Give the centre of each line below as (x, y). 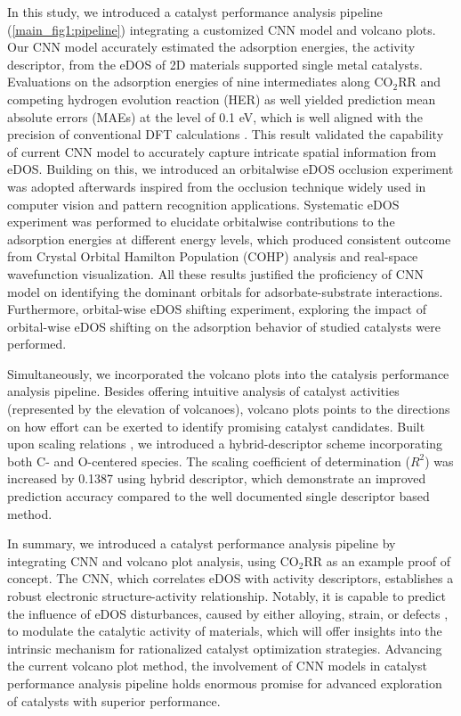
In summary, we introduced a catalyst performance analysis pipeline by (202, 543)
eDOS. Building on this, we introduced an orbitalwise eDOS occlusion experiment (230, 169)
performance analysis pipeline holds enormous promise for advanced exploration (225, 683)
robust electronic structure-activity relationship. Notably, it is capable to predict (226, 596)
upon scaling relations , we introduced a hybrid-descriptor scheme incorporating (225, 444)
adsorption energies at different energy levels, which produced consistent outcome (229, 239)
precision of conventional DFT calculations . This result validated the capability (226, 134)
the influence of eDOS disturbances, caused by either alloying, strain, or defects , (228, 613)
